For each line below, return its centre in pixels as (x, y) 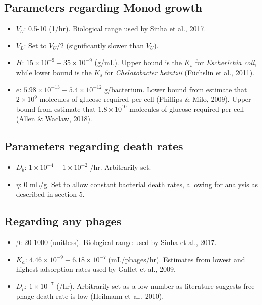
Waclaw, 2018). (69, 119)
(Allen (25, 119)
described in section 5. (50, 194)
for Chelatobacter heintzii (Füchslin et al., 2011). (180, 72)
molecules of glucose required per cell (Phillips (111, 99)
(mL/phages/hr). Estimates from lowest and (177, 259)
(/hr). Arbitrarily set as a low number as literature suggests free (156, 286)
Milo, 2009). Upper (222, 99)
